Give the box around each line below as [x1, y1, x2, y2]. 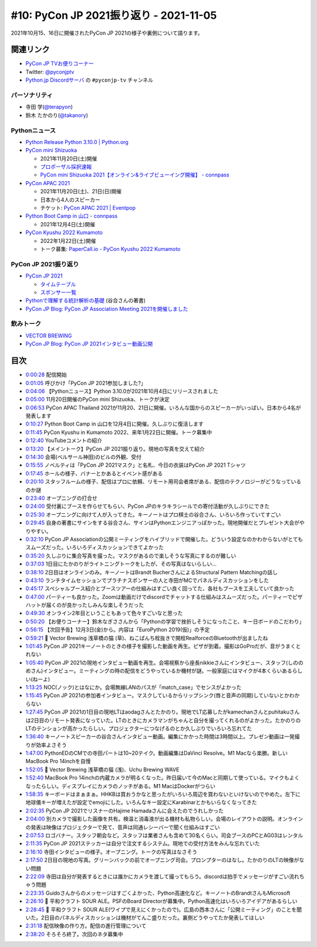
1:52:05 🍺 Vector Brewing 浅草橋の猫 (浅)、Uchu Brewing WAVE [25, 766, 180, 773]
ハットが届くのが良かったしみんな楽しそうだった [25, 601, 144, 608]
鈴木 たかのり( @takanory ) [25, 112, 88, 119]
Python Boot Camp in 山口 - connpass [25, 212, 118, 220]
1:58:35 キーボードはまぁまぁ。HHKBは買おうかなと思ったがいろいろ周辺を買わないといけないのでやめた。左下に [25, 791, 301, 798]
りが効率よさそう [25, 741, 67, 748]
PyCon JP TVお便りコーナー [25, 60, 94, 67]
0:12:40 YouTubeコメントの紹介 [25, 437, 103, 444]
